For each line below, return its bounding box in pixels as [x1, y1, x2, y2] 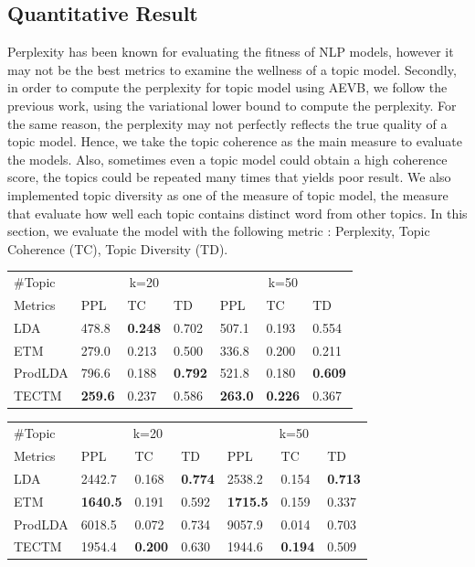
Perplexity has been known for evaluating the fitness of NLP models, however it [7, 42, 454, 61]
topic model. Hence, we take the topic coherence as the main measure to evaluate [7, 132, 462, 151]
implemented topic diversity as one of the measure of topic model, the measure [7, 185, 449, 204]
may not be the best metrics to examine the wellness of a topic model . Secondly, [7, 59, 457, 79]
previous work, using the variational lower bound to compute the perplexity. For [7, 95, 457, 114]
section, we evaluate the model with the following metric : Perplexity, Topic [7, 221, 430, 241]
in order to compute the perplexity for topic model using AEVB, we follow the [7, 78, 448, 97]
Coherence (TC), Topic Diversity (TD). [7, 239, 228, 258]
